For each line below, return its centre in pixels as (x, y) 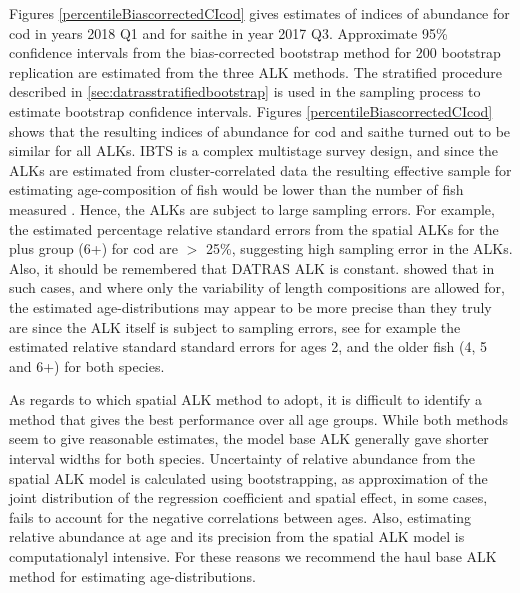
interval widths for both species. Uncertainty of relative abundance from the (242, 458)
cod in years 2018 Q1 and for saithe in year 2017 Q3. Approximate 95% (228, 32)
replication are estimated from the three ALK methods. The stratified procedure (256, 71)
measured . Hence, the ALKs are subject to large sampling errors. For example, (252, 208)
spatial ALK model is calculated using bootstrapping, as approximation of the (248, 477)
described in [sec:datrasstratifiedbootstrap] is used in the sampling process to (245, 91)
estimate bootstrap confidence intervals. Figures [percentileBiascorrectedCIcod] (251, 110)
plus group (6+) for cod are (93, 248)
